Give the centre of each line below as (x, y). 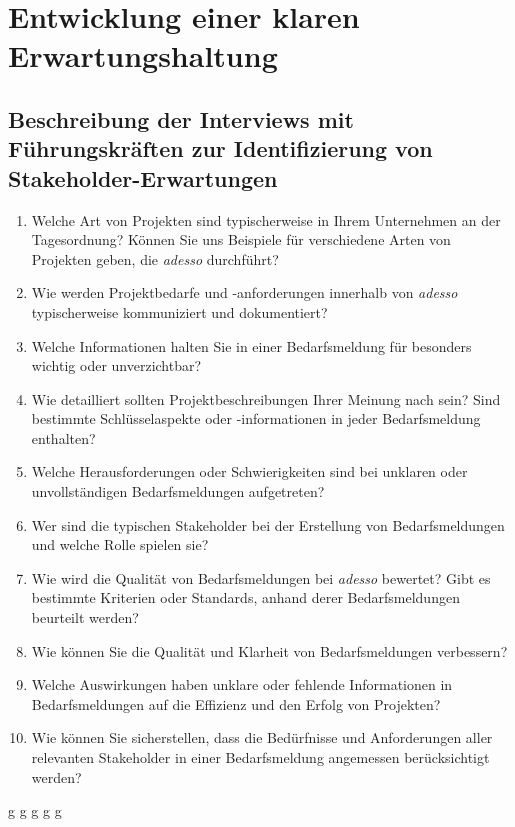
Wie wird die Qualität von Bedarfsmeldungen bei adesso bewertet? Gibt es (261, 577)
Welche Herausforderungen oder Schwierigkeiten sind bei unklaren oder (249, 471)
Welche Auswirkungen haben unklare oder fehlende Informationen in (242, 684)
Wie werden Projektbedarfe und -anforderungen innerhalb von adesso (244, 292)
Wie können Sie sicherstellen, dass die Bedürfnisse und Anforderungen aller (262, 737)
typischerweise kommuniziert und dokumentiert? (179, 311)
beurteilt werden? (85, 617)
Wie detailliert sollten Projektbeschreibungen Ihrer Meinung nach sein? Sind (266, 398)
